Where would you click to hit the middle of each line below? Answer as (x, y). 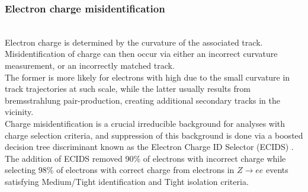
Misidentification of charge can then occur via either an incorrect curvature (141, 54)
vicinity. (19, 112)
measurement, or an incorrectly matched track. (90, 65)
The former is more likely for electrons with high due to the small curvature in (147, 77)
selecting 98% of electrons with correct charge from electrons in (120, 170)
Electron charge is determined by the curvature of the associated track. (134, 42)
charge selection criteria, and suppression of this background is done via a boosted (154, 135)
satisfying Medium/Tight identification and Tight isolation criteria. (127, 181)
